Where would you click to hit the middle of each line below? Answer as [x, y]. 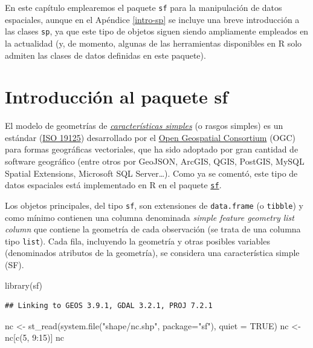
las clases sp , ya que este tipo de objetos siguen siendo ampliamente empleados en [157, 31]
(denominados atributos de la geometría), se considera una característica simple [152, 253]
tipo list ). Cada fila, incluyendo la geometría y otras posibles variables [137, 241]
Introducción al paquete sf [117, 97]
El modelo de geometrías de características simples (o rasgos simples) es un [144, 126]
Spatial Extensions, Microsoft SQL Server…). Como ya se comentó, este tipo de [151, 173]
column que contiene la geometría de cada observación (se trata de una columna [153, 229]
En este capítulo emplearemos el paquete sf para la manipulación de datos [144, 7]
